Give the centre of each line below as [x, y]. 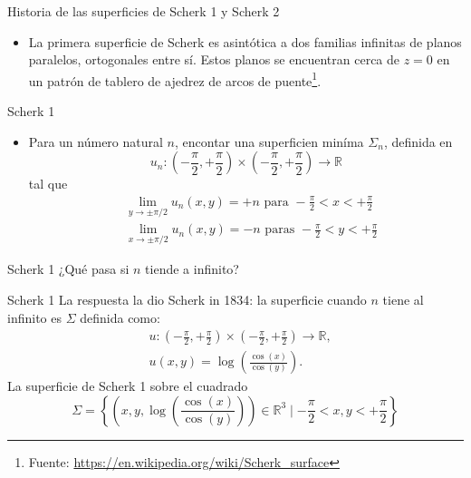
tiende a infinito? [192, 269]
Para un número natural [96, 141]
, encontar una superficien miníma [269, 141]
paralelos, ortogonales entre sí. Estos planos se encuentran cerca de [214, 59]
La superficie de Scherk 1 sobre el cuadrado [128, 386]
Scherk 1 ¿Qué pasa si [68, 269]
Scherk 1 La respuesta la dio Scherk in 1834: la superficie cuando [187, 299]
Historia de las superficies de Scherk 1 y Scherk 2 [144, 11]
